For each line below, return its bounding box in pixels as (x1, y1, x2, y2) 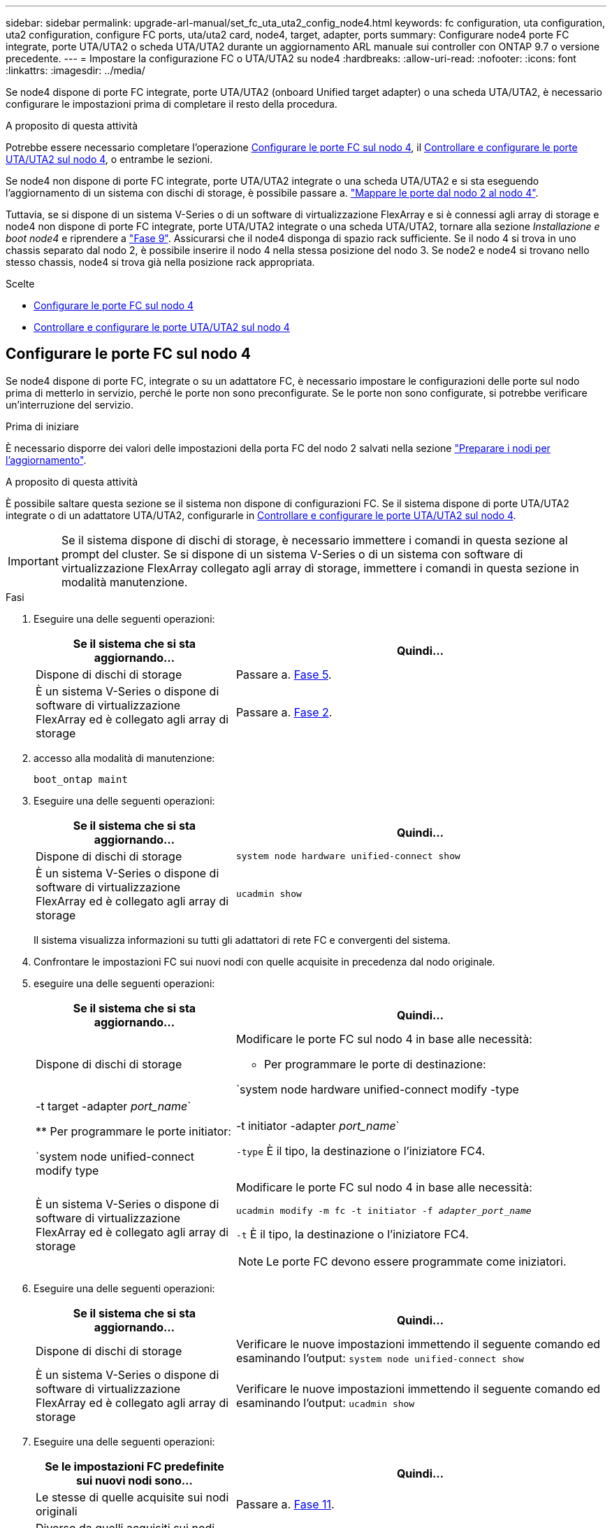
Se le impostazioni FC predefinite (45, 1459, 224, 1473)
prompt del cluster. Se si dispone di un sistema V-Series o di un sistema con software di (61, 546, 523, 561)
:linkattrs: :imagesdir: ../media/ (6, 64, 145, 76)
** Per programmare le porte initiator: (36, 1124, 231, 1138)
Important (8, 553, 59, 568)
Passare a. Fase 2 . (235, 705, 333, 719)
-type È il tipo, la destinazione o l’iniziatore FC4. (235, 1143, 486, 1158)
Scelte (6, 278, 35, 290)
